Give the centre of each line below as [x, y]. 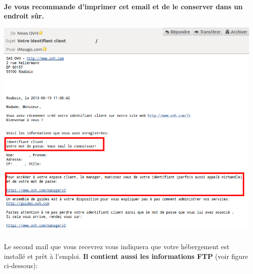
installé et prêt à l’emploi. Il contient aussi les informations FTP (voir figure [126, 256]
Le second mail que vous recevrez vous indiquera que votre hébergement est [117, 247]
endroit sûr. [24, 16]
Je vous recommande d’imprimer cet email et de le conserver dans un [123, 6]
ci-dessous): [21, 265]
